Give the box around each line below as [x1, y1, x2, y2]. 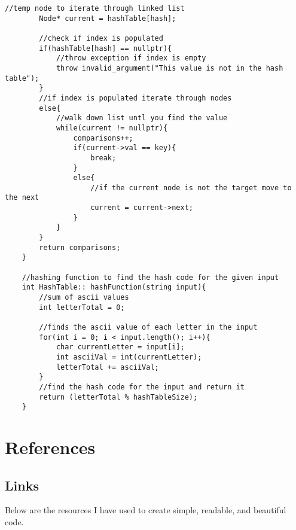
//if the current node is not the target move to [90, 183, 292, 192]
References [5, 435, 96, 459]
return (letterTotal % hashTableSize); [39, 392, 198, 401]
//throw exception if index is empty [56, 54, 206, 63]
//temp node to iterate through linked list [5, 4, 185, 13]
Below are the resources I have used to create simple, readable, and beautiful [5, 504, 286, 516]
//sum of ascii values [39, 293, 129, 302]
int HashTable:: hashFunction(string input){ [22, 283, 206, 292]
